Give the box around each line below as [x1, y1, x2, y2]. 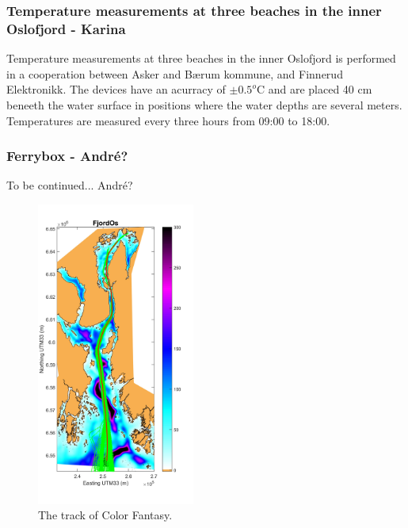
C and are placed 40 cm [256, 81, 372, 98]
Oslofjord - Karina [6, 18, 126, 38]
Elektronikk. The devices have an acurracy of [6, 81, 226, 98]
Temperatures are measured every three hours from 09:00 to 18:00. [6, 112, 330, 128]
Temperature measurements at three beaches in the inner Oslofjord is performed [6, 50, 396, 67]
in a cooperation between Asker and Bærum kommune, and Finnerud [6, 65, 343, 82]
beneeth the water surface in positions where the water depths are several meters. [6, 96, 402, 113]
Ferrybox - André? [6, 146, 128, 166]
